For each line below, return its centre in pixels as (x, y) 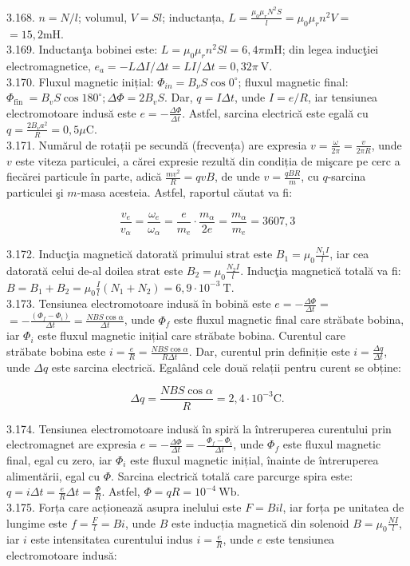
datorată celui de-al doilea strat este (95, 270)
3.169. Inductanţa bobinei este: (82, 49)
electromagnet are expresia (72, 444)
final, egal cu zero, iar (59, 459)
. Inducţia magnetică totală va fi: (321, 270)
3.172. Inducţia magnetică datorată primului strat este (140, 254)
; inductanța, (193, 16)
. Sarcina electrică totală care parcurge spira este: (232, 475)
